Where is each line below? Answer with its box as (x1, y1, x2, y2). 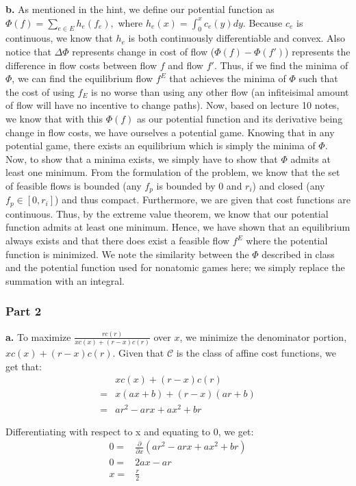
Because (249, 15, 283, 29)
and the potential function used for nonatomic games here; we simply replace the (5, 260, 345, 274)
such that (298, 71, 338, 86)
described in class (262, 246, 335, 261)
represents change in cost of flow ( (72, 44, 215, 58)
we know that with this (5, 111, 103, 125)
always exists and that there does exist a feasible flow (5, 233, 230, 248)
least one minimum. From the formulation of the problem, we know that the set (5, 165, 340, 179)
